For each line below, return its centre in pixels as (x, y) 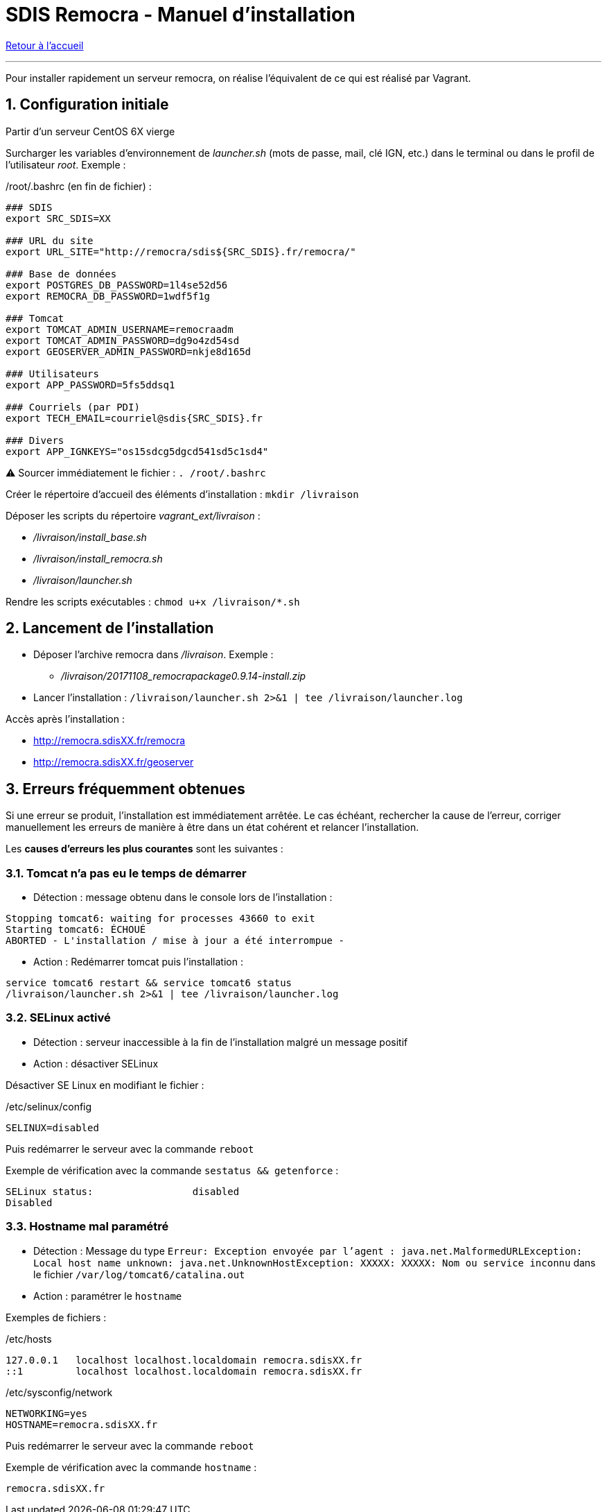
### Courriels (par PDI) (73, 407)
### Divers (35, 440)
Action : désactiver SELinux (96, 1063)
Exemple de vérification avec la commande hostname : (131, 1467)
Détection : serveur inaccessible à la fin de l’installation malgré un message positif (221, 1042)
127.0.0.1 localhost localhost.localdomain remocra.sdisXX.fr (184, 1360)
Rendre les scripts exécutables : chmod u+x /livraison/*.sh (153, 601)
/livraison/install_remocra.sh (98, 558)
